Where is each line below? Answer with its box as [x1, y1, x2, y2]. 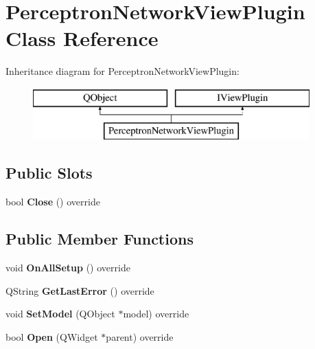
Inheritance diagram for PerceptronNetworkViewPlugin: [5, 64, 240, 78]
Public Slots [5, 162, 93, 183]
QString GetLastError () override [5, 283, 154, 297]
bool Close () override [5, 194, 100, 209]
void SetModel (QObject [5, 306, 115, 321]
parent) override [106, 329, 174, 344]
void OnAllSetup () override [5, 260, 130, 275]
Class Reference [5, 24, 159, 52]
